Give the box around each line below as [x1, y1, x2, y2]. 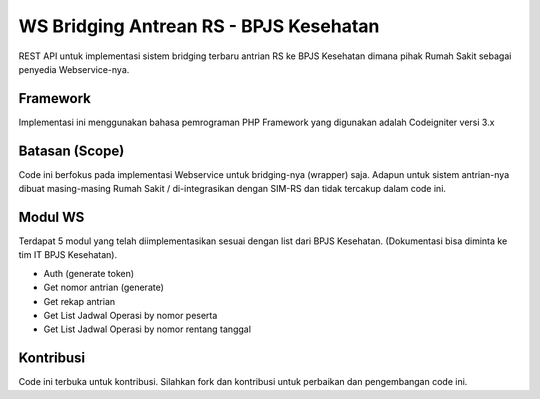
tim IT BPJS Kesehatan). [18, 249, 118, 261]
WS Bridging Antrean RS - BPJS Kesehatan [18, 15, 380, 37]
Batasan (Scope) [18, 142, 125, 159]
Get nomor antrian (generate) [43, 281, 165, 294]
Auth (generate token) [43, 267, 135, 279]
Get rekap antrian [43, 295, 116, 307]
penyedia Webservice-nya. [18, 63, 130, 75]
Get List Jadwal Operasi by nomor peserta [43, 310, 218, 321]
